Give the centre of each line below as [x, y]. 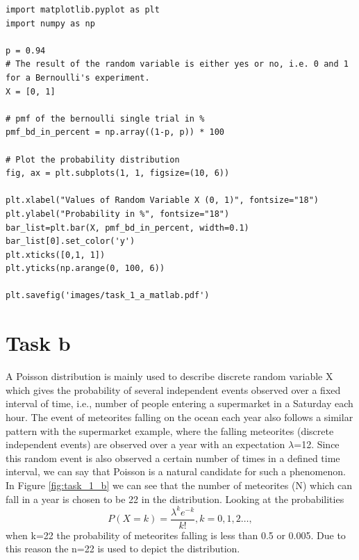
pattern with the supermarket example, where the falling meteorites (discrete [170, 430]
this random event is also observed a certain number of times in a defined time [173, 458]
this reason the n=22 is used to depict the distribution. [123, 549]
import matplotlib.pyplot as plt [83, 10]
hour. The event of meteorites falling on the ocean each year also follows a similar [179, 417]
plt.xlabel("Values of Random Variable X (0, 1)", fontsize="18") [162, 200]
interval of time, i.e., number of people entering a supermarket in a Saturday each [179, 403]
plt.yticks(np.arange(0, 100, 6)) [85, 269]
